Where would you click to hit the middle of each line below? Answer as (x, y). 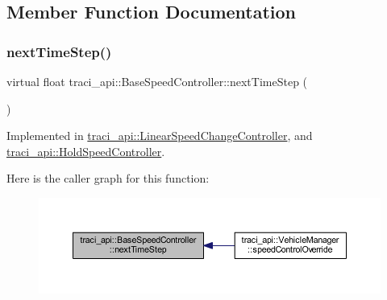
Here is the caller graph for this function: (108, 178)
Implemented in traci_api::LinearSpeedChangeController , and (160, 136)
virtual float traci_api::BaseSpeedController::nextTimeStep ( (157, 81)
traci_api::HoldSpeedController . (86, 151)
